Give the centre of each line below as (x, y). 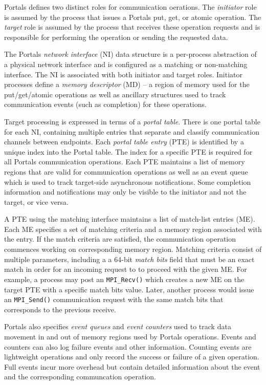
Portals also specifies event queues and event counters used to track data (118, 326)
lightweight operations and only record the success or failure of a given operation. (132, 357)
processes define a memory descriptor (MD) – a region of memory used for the (127, 84)
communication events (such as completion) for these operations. (105, 104)
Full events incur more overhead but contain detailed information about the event (132, 366)
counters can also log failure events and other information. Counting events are (128, 346)
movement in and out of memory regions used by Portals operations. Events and (130, 336)
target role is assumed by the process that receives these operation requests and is (132, 27)
